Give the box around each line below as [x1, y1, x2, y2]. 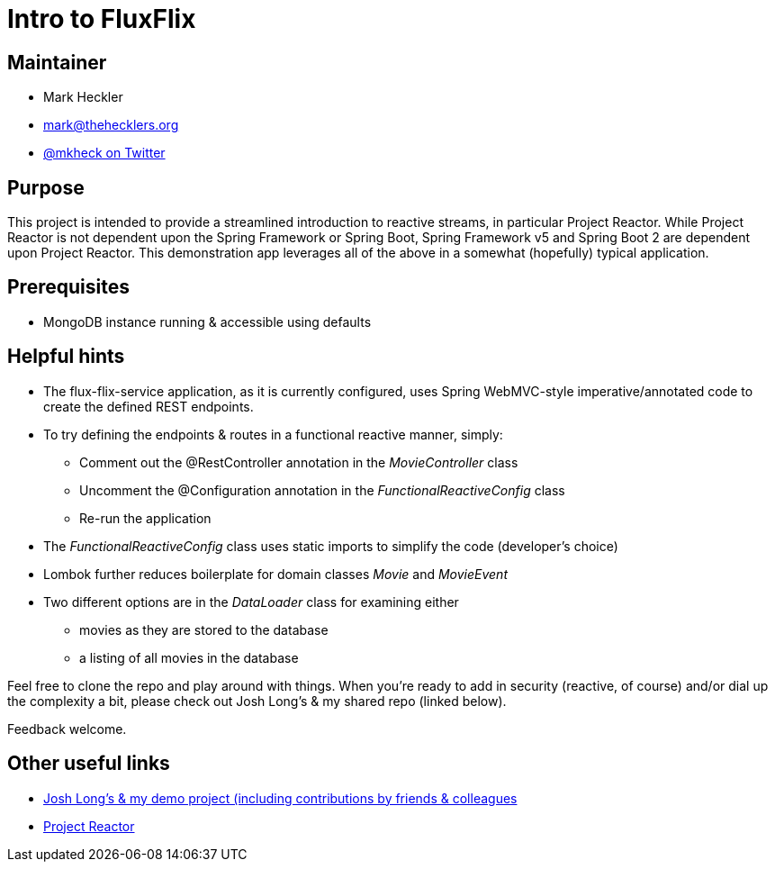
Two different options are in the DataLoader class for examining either [43, 593, 459, 610]
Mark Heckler [43, 89, 123, 105]
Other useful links [7, 752, 170, 775]
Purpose [7, 176, 85, 199]
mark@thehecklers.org [43, 117, 179, 133]
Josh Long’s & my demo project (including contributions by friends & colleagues [43, 790, 518, 806]
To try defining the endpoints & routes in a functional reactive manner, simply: [43, 426, 503, 442]
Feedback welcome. [7, 720, 127, 737]
